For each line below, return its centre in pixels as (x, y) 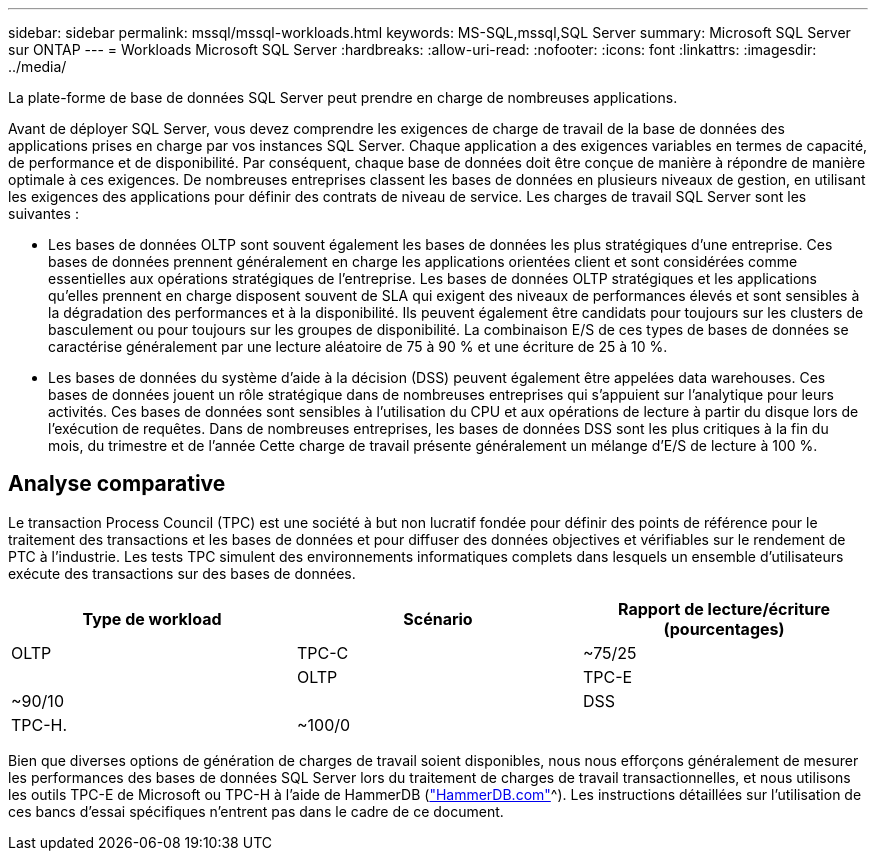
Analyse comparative (117, 484)
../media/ (37, 66)
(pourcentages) (724, 628)
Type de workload (152, 618)
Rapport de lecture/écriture (724, 608)
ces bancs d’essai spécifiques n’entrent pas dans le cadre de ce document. (256, 811)
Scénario (438, 618)
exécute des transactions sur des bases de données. (182, 573)
